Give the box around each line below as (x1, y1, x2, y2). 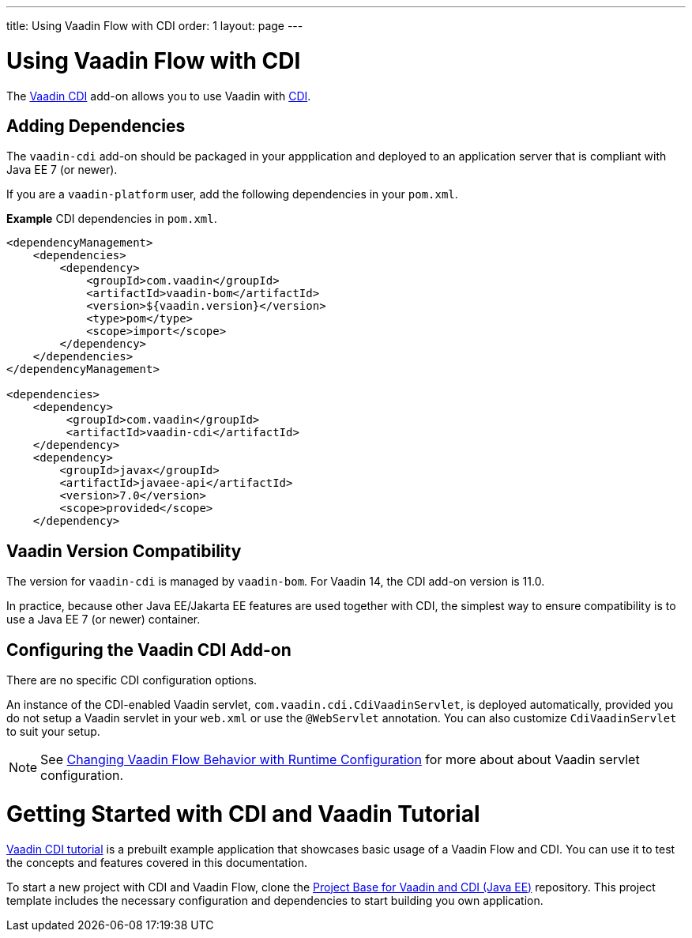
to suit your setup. (6, 725, 100, 739)
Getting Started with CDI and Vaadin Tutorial (6, 800, 480, 827)
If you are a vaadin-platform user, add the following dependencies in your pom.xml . (6, 187, 458, 202)
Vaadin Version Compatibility (6, 541, 242, 561)
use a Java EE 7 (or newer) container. (6, 612, 201, 627)
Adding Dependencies (6, 115, 186, 136)
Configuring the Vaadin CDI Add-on (6, 639, 291, 660)
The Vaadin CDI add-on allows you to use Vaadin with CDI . (6, 89, 311, 103)
